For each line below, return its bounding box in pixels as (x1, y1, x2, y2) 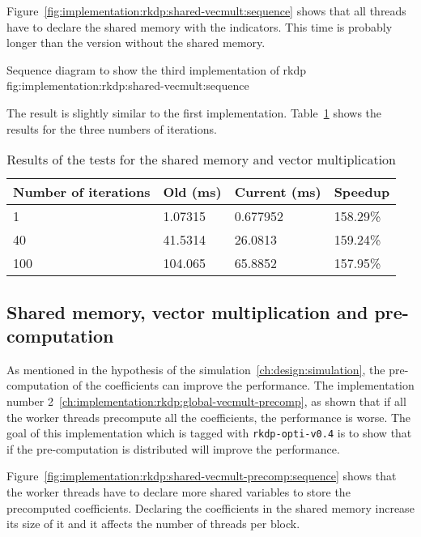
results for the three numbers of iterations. (6, 120, 217, 137)
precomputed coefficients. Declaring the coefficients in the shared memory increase (6, 499, 415, 516)
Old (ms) (163, 182, 222, 202)
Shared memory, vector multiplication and (6, 299, 368, 324)
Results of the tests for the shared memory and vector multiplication (6, 150, 396, 169)
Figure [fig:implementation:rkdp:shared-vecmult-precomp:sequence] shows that (6, 467, 397, 484)
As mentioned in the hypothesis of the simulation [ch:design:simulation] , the (6, 360, 385, 377)
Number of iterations (13, 182, 151, 202)
